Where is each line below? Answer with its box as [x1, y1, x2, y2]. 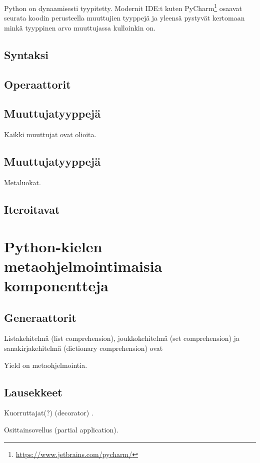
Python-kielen [4, 236, 102, 256]
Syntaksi [4, 47, 49, 62]
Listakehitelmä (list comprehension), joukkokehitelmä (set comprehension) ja [4, 333, 239, 343]
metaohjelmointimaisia [4, 255, 162, 276]
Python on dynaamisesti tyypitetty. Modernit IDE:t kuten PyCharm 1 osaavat [4, 2, 242, 13]
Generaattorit [4, 309, 76, 325]
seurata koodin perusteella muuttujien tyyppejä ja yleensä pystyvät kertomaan [4, 13, 245, 23]
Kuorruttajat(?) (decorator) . [4, 407, 93, 418]
